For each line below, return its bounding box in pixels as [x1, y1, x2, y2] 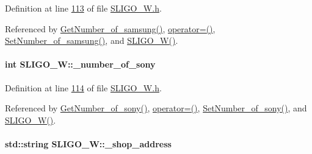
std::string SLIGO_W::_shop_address [5, 137, 172, 150]
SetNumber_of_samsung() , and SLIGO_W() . [5, 34, 178, 47]
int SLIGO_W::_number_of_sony [5, 58, 156, 71]
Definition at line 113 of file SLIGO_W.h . [5, 2, 162, 14]
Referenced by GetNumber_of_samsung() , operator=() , [5, 22, 216, 35]
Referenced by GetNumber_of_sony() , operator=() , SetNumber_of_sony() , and [5, 102, 307, 114]
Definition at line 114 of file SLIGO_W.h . [5, 81, 162, 94]
